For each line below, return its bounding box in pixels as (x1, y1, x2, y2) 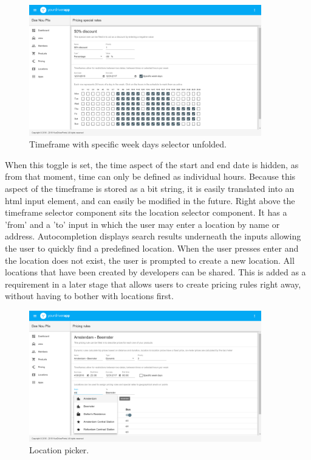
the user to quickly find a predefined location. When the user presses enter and (5, 241, 299, 254)
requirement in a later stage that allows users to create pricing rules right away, (5, 277, 301, 290)
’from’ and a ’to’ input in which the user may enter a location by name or (5, 218, 280, 230)
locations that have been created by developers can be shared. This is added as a (5, 266, 306, 278)
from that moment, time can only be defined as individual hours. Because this (5, 170, 296, 183)
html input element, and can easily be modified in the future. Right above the (5, 194, 295, 207)
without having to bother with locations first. (5, 289, 174, 302)
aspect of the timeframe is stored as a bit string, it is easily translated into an (5, 182, 295, 195)
